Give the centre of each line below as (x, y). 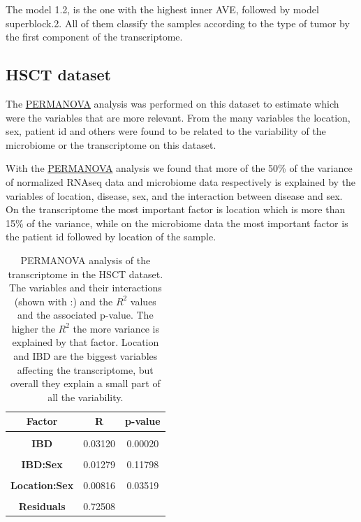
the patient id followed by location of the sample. (111, 237)
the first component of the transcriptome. (94, 37)
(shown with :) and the (64, 301)
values (143, 301)
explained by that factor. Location (86, 342)
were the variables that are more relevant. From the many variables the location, (178, 117)
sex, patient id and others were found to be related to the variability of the (166, 131)
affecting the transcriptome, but (85, 369)
